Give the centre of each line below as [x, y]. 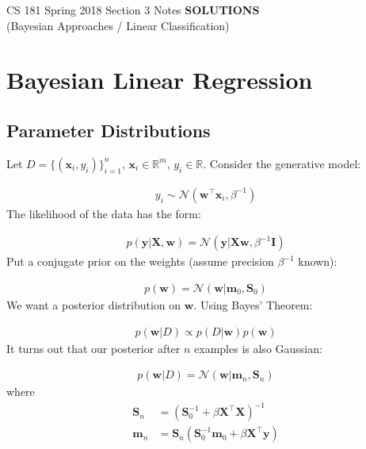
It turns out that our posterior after [93, 348]
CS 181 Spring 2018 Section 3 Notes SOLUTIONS [133, 10]
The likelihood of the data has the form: [104, 213]
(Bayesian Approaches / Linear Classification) [118, 25]
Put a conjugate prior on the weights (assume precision [140, 261]
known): [318, 261]
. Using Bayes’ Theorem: [253, 305]
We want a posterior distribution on [94, 305]
